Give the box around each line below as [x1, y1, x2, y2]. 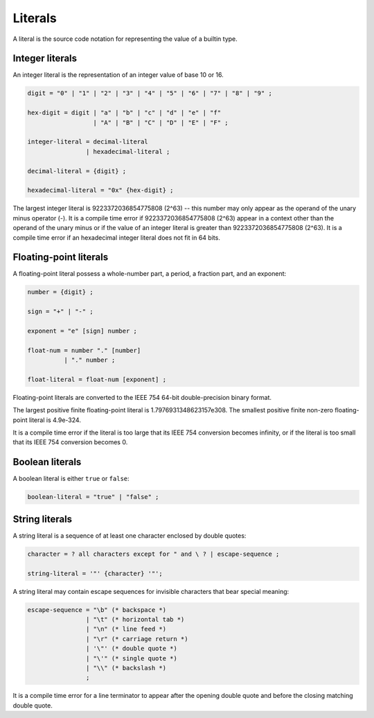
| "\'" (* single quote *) [85, 654, 178, 662]
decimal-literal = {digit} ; [27, 167, 127, 175]
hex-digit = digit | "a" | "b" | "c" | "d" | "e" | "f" [27, 109, 222, 117]
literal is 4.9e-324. [28, 416, 81, 424]
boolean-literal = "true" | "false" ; [27, 493, 159, 501]
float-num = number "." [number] [27, 347, 141, 354]
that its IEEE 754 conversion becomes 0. [12, 438, 128, 446]
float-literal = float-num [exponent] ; [27, 375, 166, 383]
